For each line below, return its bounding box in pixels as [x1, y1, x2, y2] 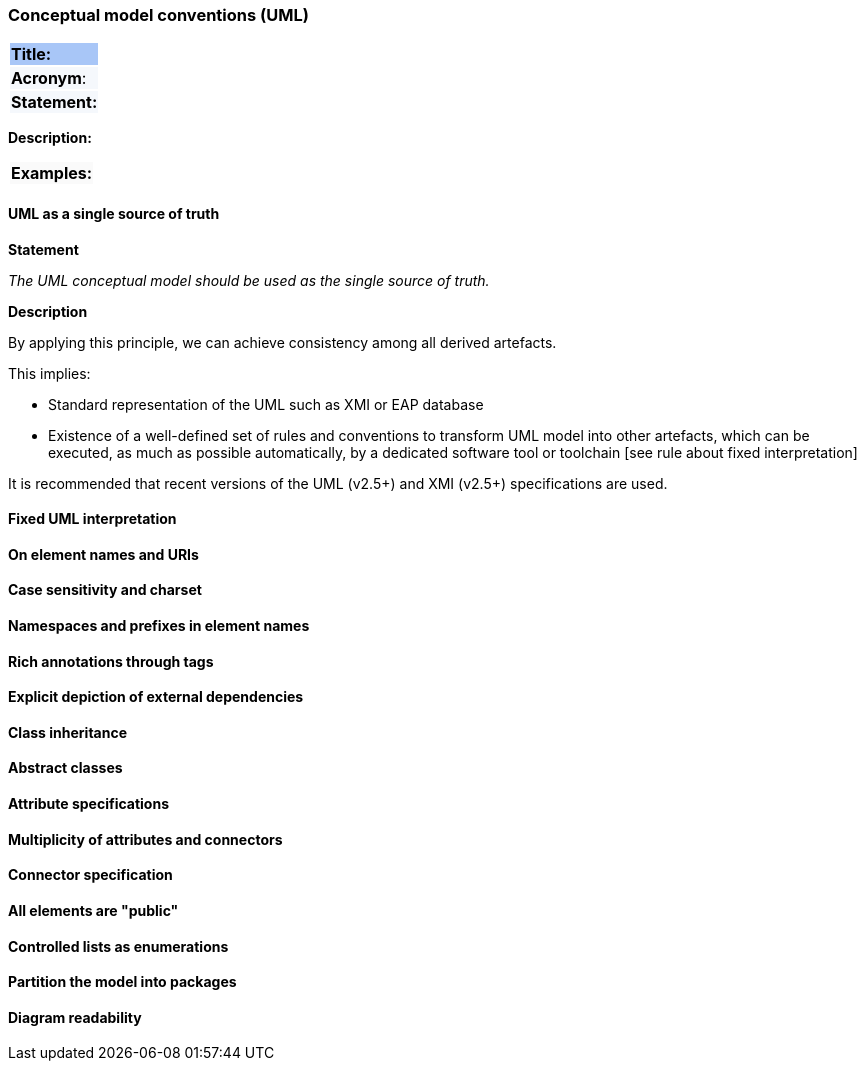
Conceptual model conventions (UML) [8, 5, 309, 25]
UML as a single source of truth [8, 204, 220, 222]
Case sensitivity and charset [8, 581, 202, 599]
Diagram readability [8, 1008, 142, 1026]
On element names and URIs [8, 545, 199, 563]
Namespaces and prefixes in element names [8, 617, 310, 635]
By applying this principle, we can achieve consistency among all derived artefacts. [8, 333, 557, 351]
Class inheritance [8, 723, 128, 741]
